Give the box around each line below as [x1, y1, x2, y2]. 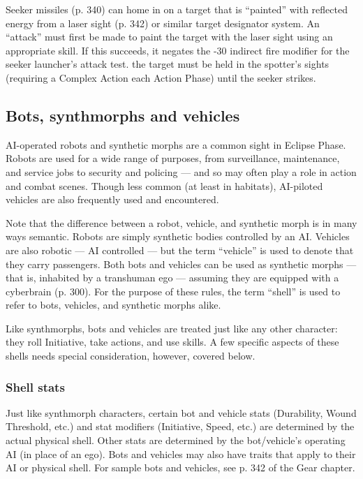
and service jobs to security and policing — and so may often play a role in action [6, 164, 357, 179]
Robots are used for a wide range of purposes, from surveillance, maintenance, [6, 151, 340, 165]
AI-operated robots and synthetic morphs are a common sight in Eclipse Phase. [6, 137, 346, 152]
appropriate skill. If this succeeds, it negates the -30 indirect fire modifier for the [6, 43, 350, 57]
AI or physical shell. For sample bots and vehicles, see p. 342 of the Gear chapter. [6, 460, 355, 475]
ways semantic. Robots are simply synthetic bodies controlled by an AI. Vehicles [6, 229, 350, 244]
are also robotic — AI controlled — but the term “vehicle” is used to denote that [6, 242, 354, 257]
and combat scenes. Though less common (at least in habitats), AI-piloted [6, 178, 323, 193]
